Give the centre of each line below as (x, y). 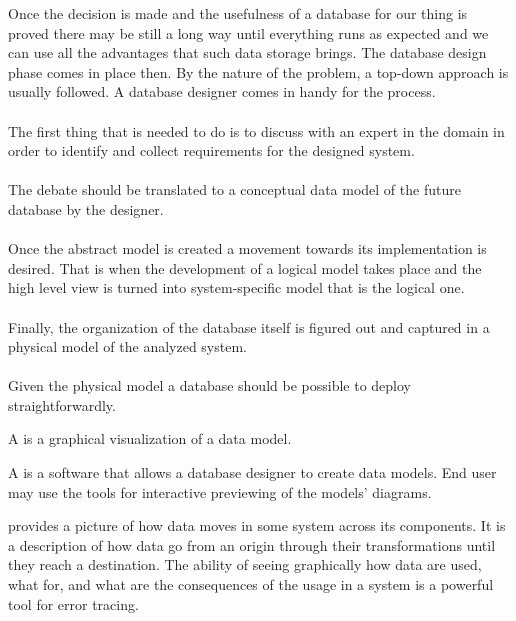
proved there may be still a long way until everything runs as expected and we (248, 32)
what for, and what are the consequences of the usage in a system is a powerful (251, 584)
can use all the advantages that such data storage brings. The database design (247, 52)
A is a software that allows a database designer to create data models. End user (252, 472)
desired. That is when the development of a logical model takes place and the (245, 267)
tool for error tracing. (73, 603)
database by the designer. (86, 208)
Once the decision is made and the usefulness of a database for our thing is (238, 13)
